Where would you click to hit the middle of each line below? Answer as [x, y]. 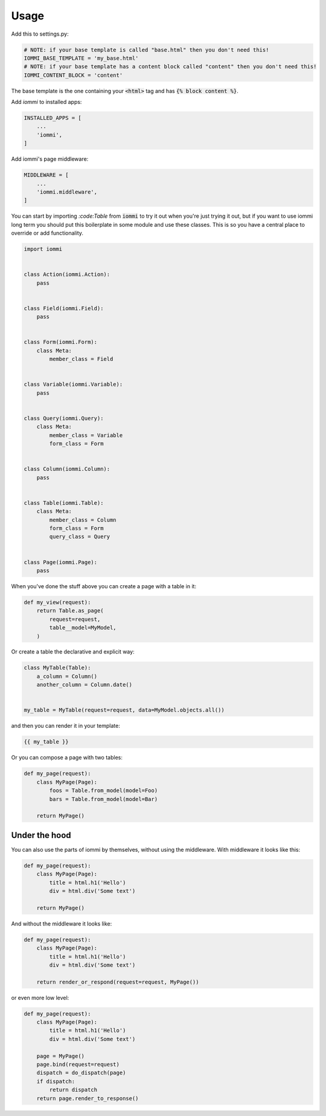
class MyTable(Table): [57, 668]
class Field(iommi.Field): [64, 308]
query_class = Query [80, 537]
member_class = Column [83, 520]
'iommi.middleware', [67, 192]
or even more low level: [40, 998]
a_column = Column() [67, 676]
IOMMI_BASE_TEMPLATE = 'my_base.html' [81, 58]
